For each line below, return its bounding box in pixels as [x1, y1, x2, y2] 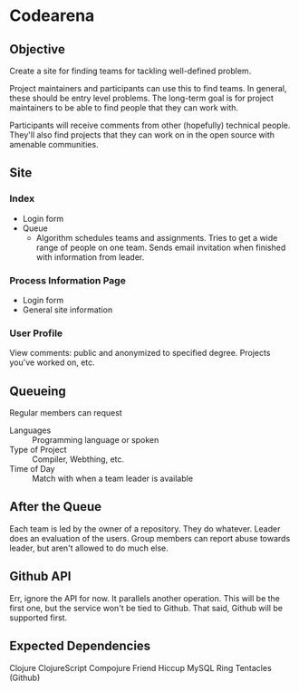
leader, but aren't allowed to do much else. [9, 542, 169, 553]
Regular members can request [9, 408, 122, 418]
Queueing [9, 383, 66, 398]
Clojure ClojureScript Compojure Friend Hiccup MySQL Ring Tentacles [9, 662, 272, 673]
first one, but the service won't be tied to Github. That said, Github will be [9, 602, 284, 613]
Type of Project [9, 445, 67, 456]
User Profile [9, 327, 63, 340]
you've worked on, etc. [9, 357, 95, 368]
